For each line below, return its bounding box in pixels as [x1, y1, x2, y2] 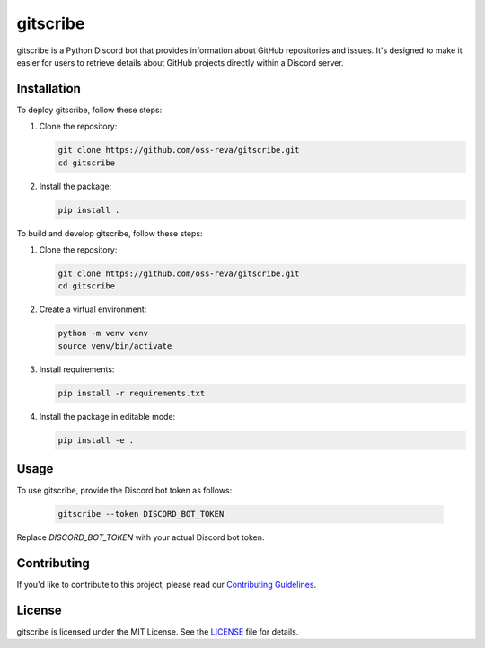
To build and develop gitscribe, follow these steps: [16, 227, 203, 238]
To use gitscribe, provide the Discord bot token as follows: [16, 485, 233, 496]
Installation [16, 81, 81, 96]
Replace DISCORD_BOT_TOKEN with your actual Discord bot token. [16, 532, 265, 543]
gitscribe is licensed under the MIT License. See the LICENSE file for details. [16, 626, 299, 637]
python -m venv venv [57, 328, 148, 339]
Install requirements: [39, 364, 115, 375]
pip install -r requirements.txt [57, 387, 206, 398]
